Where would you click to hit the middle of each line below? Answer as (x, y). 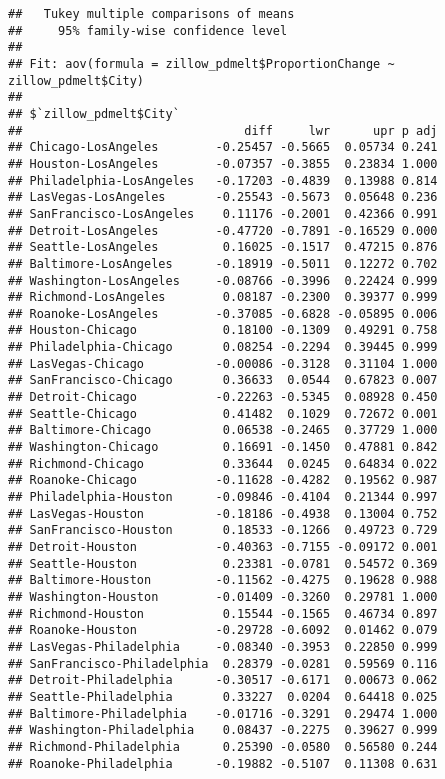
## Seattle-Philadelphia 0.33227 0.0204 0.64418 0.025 (223, 696)
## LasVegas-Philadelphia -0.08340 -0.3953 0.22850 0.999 (223, 646)
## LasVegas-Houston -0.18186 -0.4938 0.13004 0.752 (223, 513)
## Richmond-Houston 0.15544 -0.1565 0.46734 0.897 (223, 613)
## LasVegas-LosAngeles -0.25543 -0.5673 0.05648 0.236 (223, 197)
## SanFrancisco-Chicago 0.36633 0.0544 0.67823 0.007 (223, 380)
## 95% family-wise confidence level (148, 30)
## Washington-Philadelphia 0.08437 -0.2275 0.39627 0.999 (223, 730)
